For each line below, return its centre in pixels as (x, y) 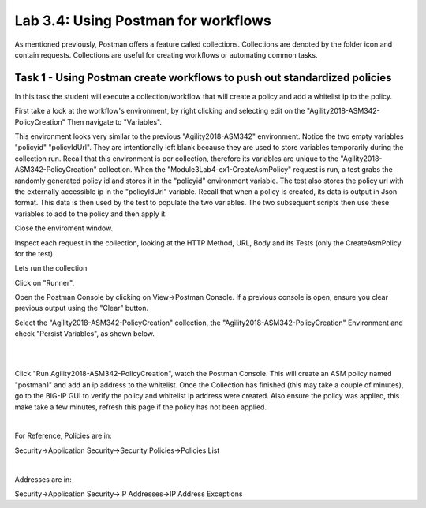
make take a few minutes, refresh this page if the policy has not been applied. (141, 407)
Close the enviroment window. (64, 228)
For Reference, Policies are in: (63, 436)
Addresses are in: (43, 479)
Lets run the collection (51, 268)
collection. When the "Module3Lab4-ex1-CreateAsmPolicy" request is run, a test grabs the (246, 170)
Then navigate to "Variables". (114, 121)
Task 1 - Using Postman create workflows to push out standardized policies (203, 78)
